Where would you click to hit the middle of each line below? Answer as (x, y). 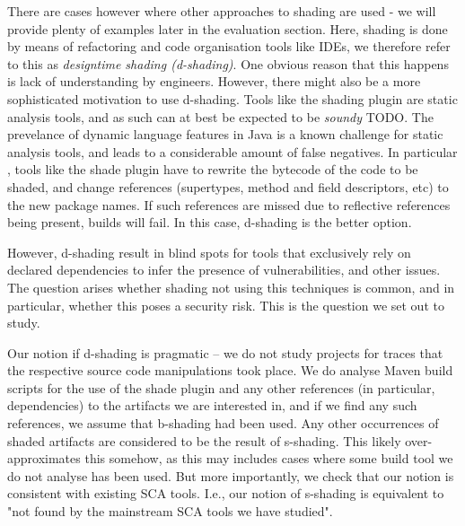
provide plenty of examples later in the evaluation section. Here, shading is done (228, 28)
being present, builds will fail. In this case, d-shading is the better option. (210, 222)
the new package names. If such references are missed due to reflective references (229, 204)
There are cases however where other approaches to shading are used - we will (222, 11)
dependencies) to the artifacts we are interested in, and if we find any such (212, 405)
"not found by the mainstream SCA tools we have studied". (170, 511)
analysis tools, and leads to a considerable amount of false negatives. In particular (232, 151)
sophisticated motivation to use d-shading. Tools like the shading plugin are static (232, 98)
